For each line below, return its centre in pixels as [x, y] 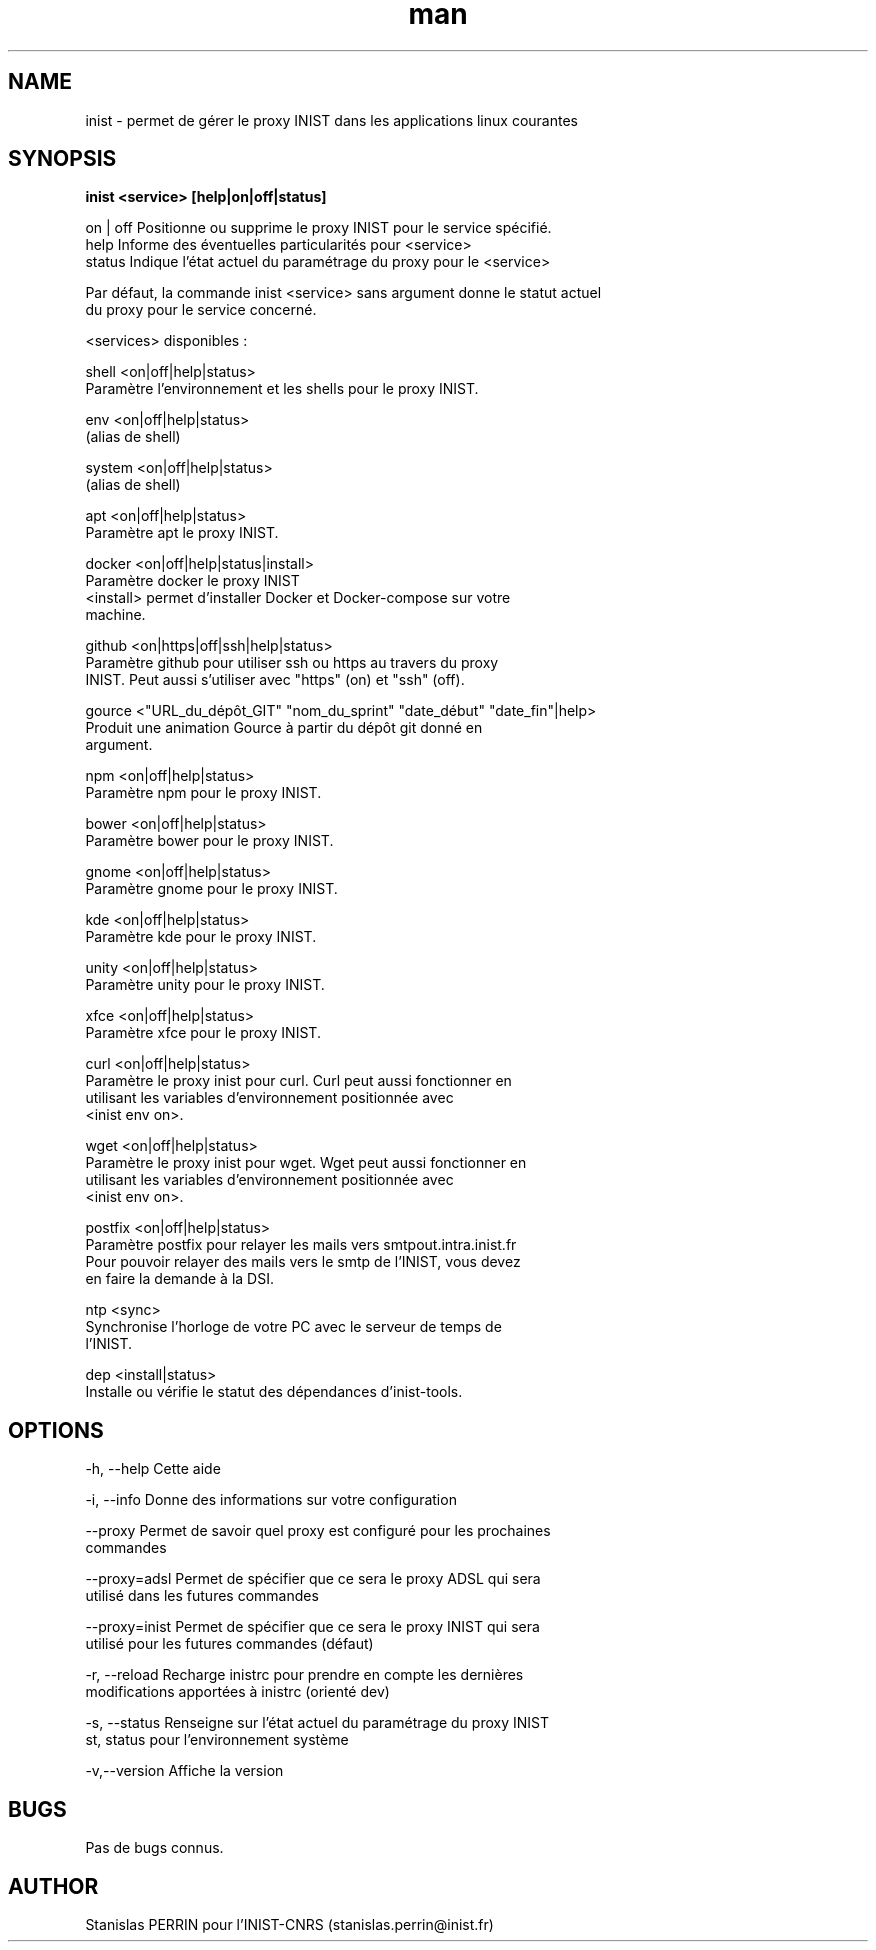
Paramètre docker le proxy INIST [192, 581]
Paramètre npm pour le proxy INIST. [203, 793]
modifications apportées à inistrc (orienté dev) [237, 1692]
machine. [115, 615]
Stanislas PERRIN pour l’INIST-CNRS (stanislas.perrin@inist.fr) [289, 1924]
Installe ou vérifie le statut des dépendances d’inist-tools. [274, 1392]
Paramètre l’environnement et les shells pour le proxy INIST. [282, 389]
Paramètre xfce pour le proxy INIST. [203, 1033]
